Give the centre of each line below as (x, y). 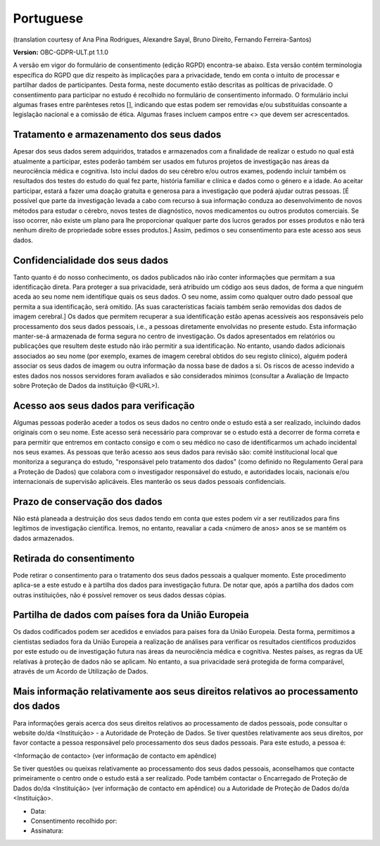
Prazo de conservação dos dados (88, 501)
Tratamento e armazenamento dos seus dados (117, 135)
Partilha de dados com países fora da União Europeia (131, 615)
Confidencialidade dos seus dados (91, 260)
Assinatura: (47, 831)
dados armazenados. (44, 538)
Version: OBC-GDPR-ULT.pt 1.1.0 (61, 52)
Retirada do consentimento (74, 558)
